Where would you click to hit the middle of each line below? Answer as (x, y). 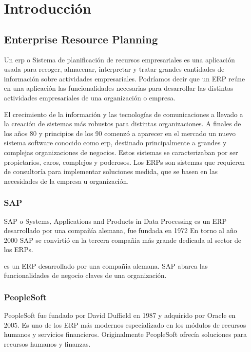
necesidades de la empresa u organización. (67, 181)
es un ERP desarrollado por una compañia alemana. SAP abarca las (106, 265)
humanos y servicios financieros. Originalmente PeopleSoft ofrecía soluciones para (125, 334)
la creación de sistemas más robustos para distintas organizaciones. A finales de (123, 124)
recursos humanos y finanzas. (47, 344)
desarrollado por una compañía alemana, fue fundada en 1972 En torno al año (121, 230)
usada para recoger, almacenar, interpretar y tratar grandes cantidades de (114, 69)
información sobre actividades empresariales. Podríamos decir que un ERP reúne (125, 78)
